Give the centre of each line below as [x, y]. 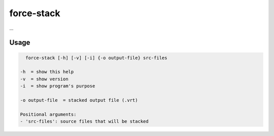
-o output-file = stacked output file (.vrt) [79, 100]
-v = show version [44, 79]
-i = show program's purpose [58, 86]
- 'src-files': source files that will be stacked [84, 122]
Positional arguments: [48, 114]
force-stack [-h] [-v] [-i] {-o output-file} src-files [96, 58]
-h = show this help [47, 72]
